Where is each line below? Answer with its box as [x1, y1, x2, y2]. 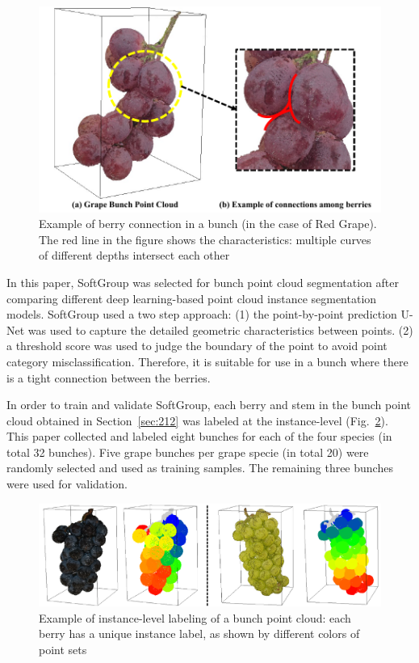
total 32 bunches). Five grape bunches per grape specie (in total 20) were [6, 443, 369, 460]
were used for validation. [6, 475, 128, 492]
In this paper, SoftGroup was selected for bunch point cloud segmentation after [6, 273, 399, 290]
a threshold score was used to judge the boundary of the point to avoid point [6, 337, 388, 354]
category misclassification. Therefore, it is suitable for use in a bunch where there [6, 353, 409, 370]
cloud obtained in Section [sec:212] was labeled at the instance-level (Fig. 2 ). [6, 412, 388, 429]
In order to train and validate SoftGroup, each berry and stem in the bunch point [6, 396, 411, 413]
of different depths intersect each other [39, 247, 230, 264]
